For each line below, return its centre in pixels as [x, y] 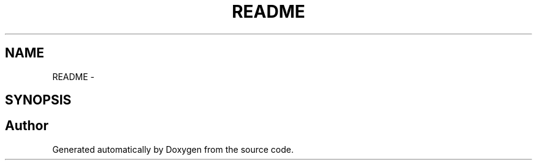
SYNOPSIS [38, 100]
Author [27, 126]
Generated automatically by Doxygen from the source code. [173, 149]
